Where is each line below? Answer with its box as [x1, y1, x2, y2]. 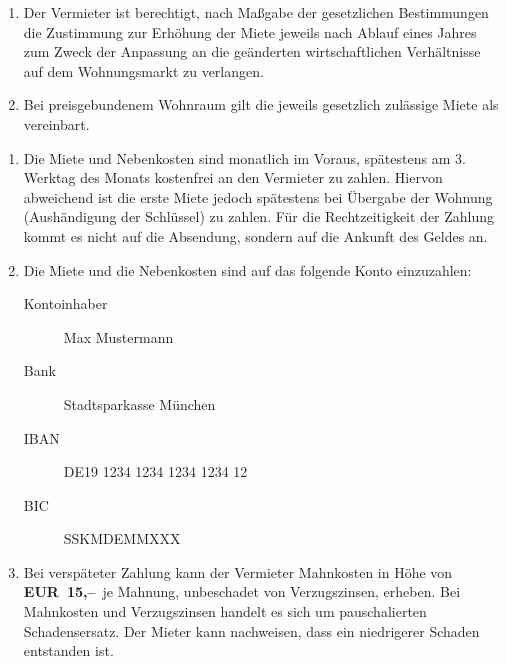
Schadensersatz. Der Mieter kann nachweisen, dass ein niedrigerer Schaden [23, 620, 480, 641]
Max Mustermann [63, 326, 174, 347]
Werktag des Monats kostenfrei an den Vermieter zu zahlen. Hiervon [23, 167, 443, 188]
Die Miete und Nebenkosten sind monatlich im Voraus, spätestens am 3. [23, 147, 466, 168]
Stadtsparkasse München [63, 393, 216, 414]
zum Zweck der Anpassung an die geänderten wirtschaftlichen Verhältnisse [23, 41, 481, 62]
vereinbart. [23, 113, 90, 134]
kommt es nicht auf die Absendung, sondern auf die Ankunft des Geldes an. [23, 225, 488, 246]
